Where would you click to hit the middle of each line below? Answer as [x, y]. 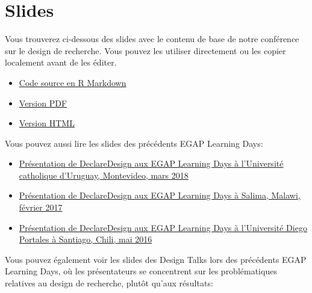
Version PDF [43, 103]
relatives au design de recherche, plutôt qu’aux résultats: [109, 283]
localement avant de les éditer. [61, 62]
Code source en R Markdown [73, 82]
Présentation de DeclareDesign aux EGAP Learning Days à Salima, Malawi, [160, 195]
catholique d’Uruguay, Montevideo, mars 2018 [104, 175]
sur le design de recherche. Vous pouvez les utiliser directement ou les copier [145, 50]
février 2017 [41, 207]
